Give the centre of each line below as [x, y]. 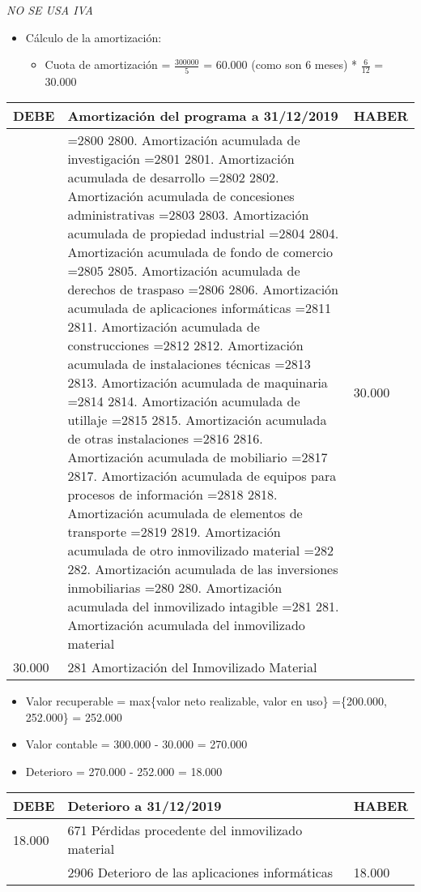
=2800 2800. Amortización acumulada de [184, 140]
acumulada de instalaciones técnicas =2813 [189, 364]
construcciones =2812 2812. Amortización [185, 345]
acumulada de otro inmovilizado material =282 [200, 551]
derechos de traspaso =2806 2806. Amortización [203, 289]
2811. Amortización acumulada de [164, 327]
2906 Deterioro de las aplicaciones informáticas [200, 873]
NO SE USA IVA [50, 10]
